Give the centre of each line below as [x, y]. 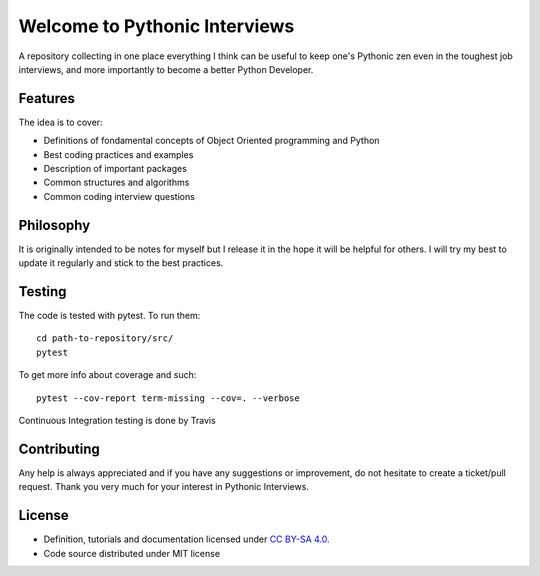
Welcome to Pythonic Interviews [156, 26]
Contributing [59, 448]
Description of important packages [115, 169]
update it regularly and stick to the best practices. [121, 263]
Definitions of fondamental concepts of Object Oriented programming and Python [211, 141]
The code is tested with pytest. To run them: [109, 315]
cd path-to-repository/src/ [105, 338]
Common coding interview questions [119, 196]
